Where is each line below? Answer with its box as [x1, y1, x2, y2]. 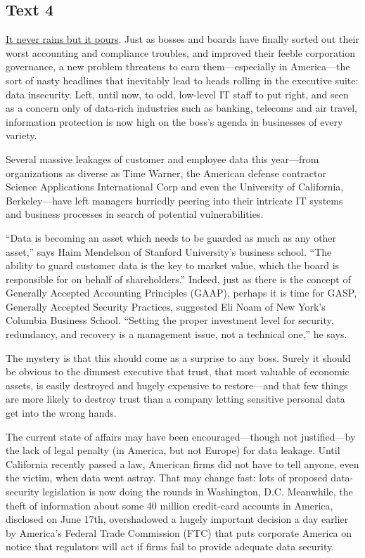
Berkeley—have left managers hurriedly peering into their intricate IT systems [6, 193, 343, 207]
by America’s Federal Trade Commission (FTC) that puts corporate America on [6, 525, 352, 540]
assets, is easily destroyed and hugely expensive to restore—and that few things [6, 377, 348, 392]
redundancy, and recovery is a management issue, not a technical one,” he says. [6, 327, 347, 342]
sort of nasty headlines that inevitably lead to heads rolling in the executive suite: [6, 72, 359, 87]
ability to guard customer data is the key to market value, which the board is [6, 258, 340, 273]
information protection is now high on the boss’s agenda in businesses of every [6, 114, 343, 129]
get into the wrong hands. [6, 405, 117, 420]
